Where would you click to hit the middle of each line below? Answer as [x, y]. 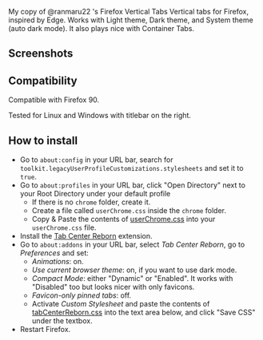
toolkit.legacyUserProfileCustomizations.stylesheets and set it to [131, 168]
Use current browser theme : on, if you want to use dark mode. [134, 270]
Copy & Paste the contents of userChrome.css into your [124, 219]
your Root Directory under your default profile [95, 194]
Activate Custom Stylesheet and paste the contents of [121, 304]
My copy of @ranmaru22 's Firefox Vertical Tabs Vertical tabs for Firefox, [129, 12]
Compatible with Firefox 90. [54, 100]
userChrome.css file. [64, 227]
